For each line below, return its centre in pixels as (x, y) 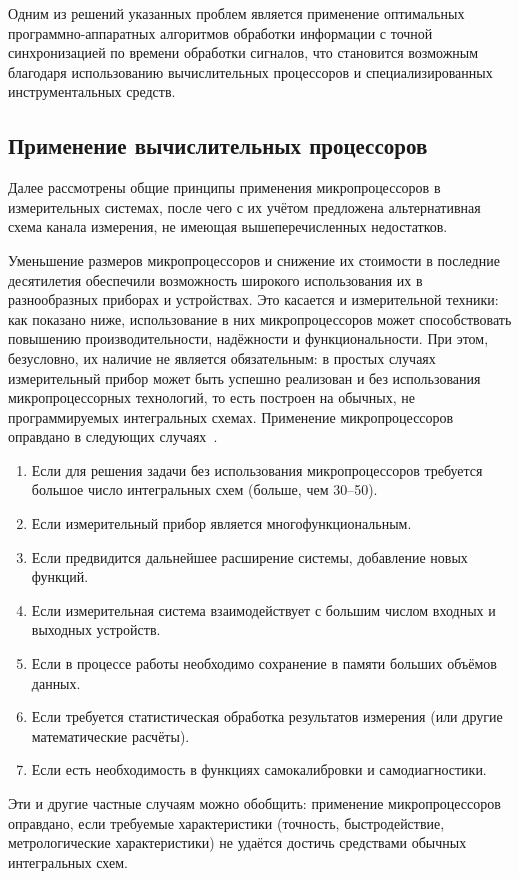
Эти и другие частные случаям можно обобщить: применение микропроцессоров (254, 803)
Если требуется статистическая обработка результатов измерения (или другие (267, 716)
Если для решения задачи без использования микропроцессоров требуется (257, 469)
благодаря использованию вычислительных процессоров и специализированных (250, 71)
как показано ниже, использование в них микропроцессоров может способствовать (260, 318)
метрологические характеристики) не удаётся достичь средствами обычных (237, 842)
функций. (60, 576)
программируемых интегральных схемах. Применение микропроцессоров (231, 416)
